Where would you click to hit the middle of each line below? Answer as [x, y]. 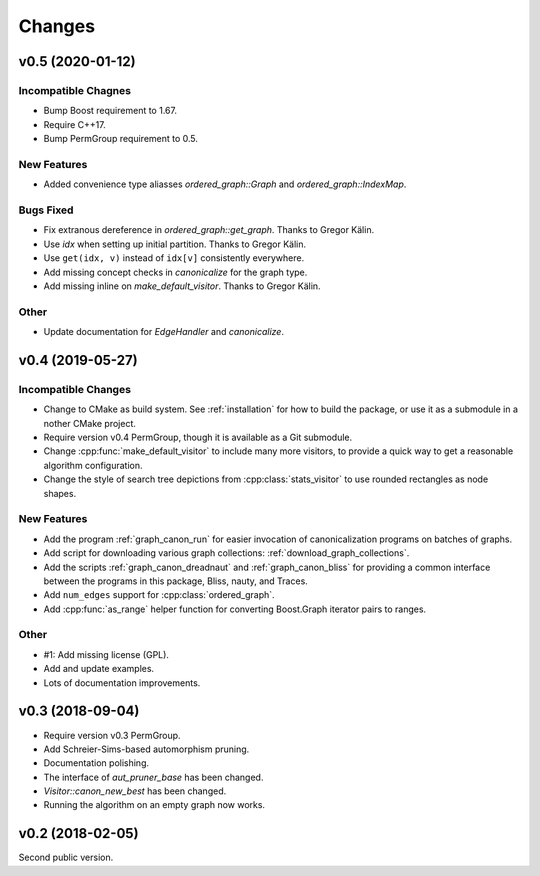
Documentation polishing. [96, 763]
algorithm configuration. [93, 465]
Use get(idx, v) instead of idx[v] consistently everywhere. [174, 258]
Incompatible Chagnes [75, 90]
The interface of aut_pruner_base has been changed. [153, 777]
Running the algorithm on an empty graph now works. [154, 805]
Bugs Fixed [46, 210]
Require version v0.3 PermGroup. [112, 735]
